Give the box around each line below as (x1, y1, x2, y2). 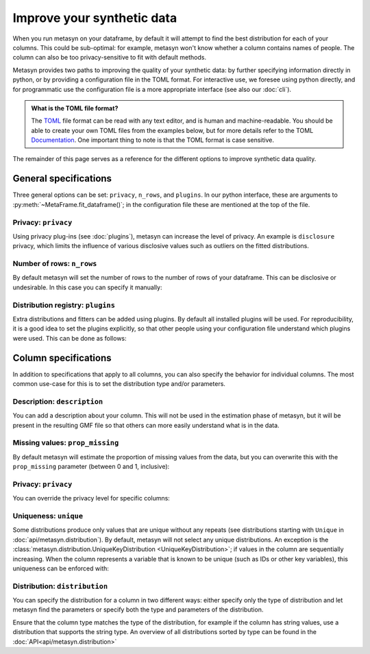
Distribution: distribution (12, 581, 108, 591)
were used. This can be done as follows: (12, 334, 127, 342)
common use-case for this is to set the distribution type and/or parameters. (12, 380, 226, 388)
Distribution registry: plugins (12, 300, 116, 310)
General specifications (12, 173, 112, 184)
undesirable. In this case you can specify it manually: (12, 283, 162, 291)
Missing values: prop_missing (12, 438, 119, 448)
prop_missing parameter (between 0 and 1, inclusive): (12, 463, 170, 471)
